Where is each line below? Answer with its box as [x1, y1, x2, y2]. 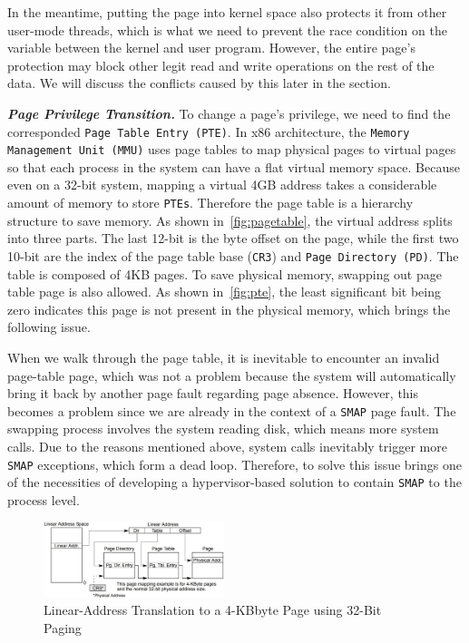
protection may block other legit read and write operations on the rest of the [7, 55, 435, 74]
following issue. [7, 317, 91, 336]
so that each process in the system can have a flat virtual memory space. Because [7, 157, 460, 176]
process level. [7, 490, 80, 509]
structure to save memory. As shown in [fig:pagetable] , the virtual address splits [7, 210, 453, 229]
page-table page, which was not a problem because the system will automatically [7, 365, 456, 385]
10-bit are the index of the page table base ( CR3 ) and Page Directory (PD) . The [7, 246, 459, 265]
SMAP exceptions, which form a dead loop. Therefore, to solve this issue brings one [7, 454, 462, 473]
